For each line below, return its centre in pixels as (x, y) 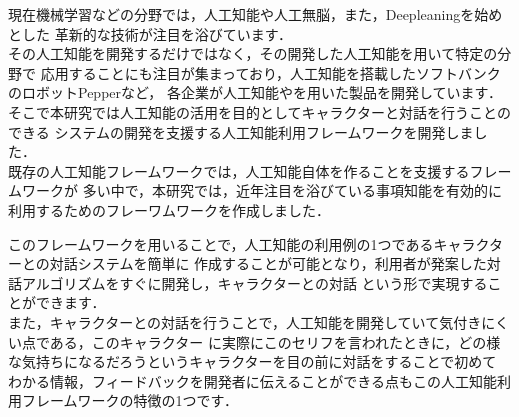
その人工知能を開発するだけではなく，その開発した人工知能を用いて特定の (253, 53)
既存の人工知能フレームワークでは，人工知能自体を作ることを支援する (239, 170)
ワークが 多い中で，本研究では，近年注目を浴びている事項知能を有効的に (262, 190)
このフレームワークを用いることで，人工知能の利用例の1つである (221, 243)
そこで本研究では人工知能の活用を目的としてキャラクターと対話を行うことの (259, 111)
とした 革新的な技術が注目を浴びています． (150, 33)
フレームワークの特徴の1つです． (130, 400)
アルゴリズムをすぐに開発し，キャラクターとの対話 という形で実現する (254, 282)
